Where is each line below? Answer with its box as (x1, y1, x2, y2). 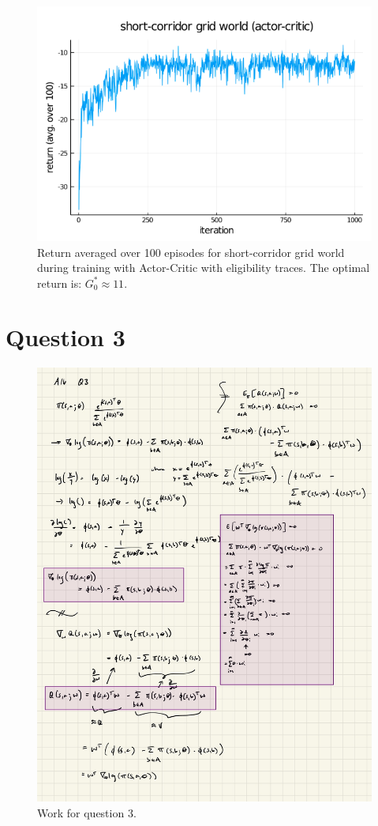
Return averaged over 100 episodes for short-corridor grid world (37, 243, 345, 260)
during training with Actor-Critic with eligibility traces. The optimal (37, 259, 370, 276)
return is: (37, 274, 82, 291)
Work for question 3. (37, 804, 137, 820)
